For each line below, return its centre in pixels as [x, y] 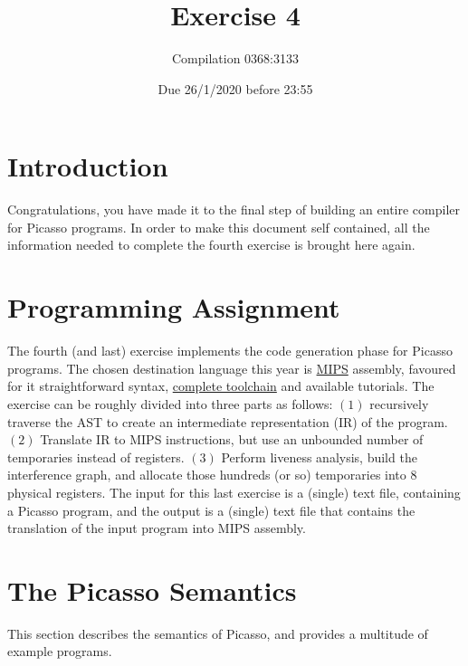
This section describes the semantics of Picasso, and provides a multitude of [218, 633]
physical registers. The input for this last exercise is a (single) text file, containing [234, 492]
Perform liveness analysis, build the [319, 457]
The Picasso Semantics [152, 590]
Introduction [88, 166]
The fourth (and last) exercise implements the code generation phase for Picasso [230, 351]
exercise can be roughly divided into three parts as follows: [170, 403]
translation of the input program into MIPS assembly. [157, 528]
